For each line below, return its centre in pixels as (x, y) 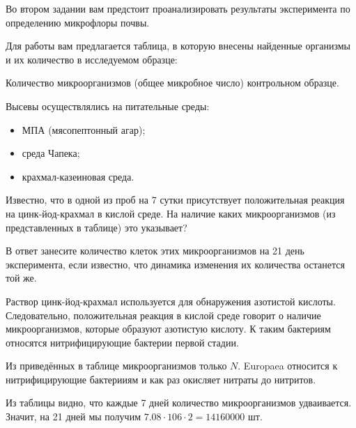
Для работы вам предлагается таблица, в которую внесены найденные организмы (178, 46)
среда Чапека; (51, 153)
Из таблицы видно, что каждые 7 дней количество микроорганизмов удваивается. (179, 403)
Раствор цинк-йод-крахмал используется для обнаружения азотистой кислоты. (171, 301)
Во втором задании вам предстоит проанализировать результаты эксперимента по (178, 8)
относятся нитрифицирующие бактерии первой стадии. (122, 342)
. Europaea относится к (288, 366)
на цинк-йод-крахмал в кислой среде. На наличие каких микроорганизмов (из (171, 213)
